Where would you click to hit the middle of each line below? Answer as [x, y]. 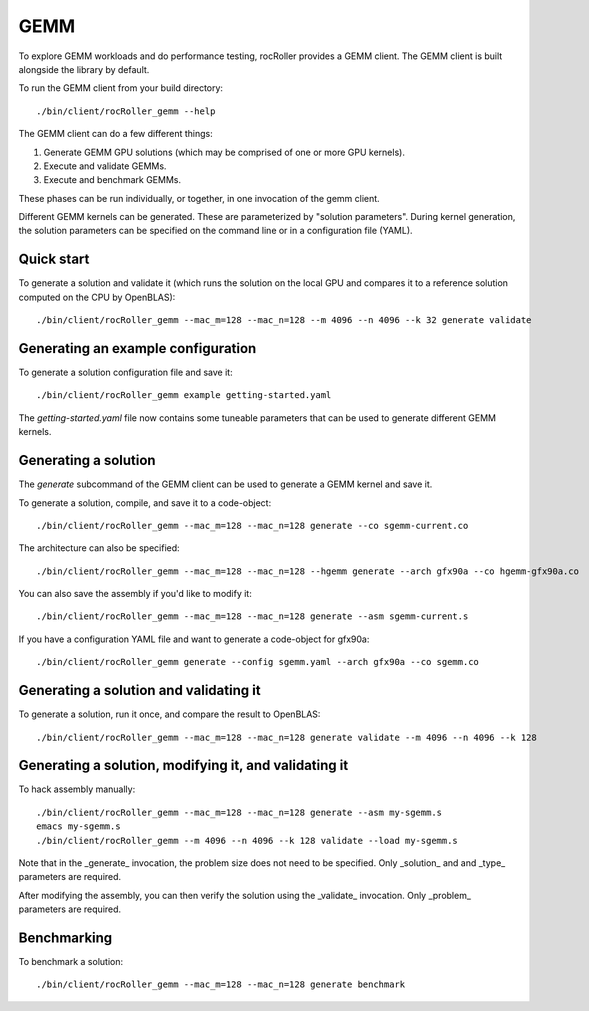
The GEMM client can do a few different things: [116, 134]
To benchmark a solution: [71, 962]
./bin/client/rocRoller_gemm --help [126, 111]
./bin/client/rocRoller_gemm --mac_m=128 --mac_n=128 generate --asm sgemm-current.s [252, 616]
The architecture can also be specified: [99, 548]
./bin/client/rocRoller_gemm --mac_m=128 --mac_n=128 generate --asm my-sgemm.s [239, 812]
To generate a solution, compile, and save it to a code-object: [145, 502]
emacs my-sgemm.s [78, 826]
